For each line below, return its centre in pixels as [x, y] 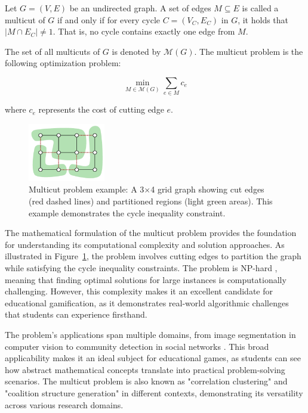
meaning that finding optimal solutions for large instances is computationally [146, 279]
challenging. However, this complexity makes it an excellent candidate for [139, 291]
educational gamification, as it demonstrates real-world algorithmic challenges [147, 302]
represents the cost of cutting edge [101, 109]
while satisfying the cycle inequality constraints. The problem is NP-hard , [141, 268]
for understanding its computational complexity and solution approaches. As [145, 244]
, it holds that [263, 19]
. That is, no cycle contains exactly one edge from [144, 31]
